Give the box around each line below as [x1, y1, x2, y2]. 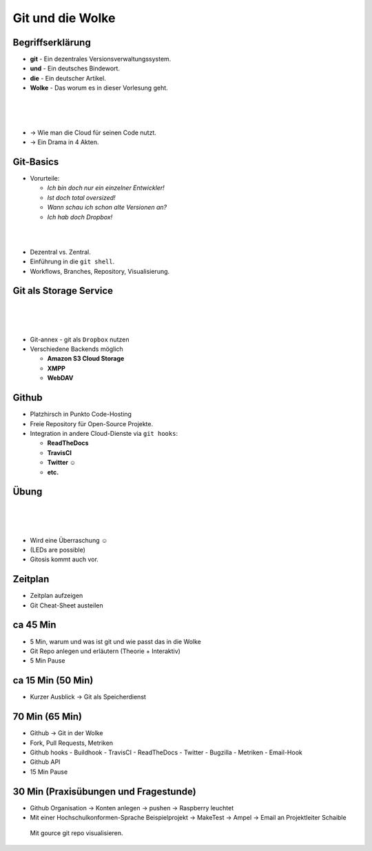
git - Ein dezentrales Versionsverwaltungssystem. [30, 55, 172, 63]
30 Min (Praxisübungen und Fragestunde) [12, 785, 196, 797]
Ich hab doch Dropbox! [47, 212, 113, 221]
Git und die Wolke [12, 10, 116, 26]
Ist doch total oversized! [47, 193, 116, 201]
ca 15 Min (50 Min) [12, 674, 94, 686]
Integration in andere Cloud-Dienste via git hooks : [30, 429, 178, 437]
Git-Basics [12, 156, 59, 168]
